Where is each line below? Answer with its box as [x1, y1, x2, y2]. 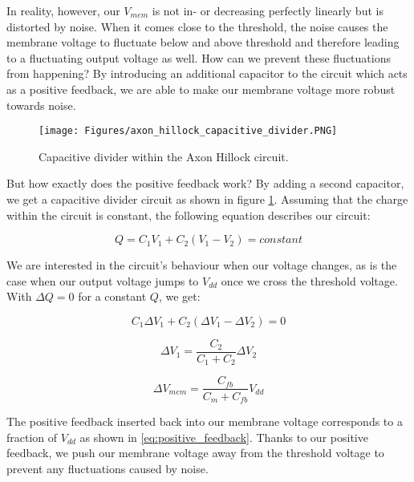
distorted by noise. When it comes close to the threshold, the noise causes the [6, 18, 388, 34]
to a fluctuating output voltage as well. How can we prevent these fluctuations [6, 49, 391, 66]
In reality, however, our [6, 2, 120, 18]
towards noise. [6, 96, 76, 113]
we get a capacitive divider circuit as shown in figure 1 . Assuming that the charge [6, 191, 408, 207]
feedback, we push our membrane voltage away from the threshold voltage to [6, 444, 384, 461]
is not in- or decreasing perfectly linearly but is [152, 2, 384, 18]
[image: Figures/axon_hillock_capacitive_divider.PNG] [39, 125, 338, 137]
